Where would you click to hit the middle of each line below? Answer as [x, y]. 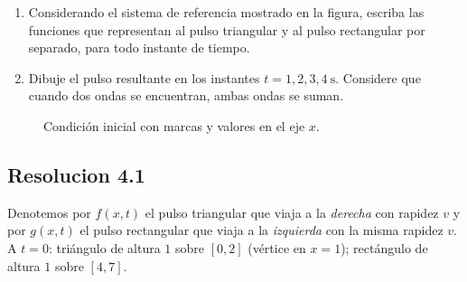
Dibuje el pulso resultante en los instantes [144, 77]
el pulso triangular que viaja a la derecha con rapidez [292, 212]
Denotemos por [49, 212]
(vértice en [277, 247]
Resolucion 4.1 [76, 174]
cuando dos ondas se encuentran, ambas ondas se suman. [186, 95]
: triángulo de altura [104, 247]
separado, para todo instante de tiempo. [139, 47]
